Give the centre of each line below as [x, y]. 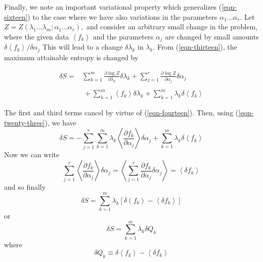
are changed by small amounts [212, 36]
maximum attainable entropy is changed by [71, 57]
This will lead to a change [83, 47]
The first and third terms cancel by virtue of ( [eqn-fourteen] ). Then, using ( [121, 112]
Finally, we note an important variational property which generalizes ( [113, 7]
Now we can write [32, 155]
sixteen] [16, 16]
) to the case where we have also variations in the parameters [122, 16]
